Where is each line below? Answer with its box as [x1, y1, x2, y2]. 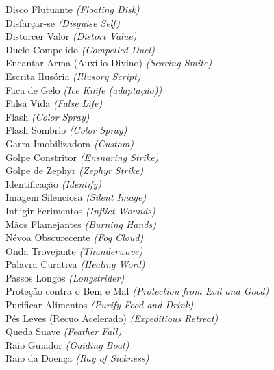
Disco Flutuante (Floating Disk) [5, 2, 140, 16]
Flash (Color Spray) [5, 109, 90, 123]
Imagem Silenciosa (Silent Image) [5, 190, 147, 204]
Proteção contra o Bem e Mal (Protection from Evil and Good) [5, 284, 269, 298]
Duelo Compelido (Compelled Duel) [5, 42, 155, 56]
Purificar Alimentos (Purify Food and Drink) [5, 297, 194, 312]
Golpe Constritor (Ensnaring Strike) [5, 149, 159, 164]
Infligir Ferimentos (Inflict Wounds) [5, 203, 155, 217]
